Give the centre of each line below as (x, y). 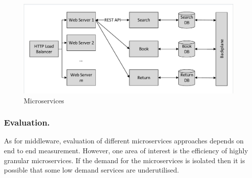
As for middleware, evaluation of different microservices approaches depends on (124, 141)
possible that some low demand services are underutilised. (92, 170)
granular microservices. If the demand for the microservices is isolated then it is (125, 160)
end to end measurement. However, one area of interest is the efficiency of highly (126, 150)
